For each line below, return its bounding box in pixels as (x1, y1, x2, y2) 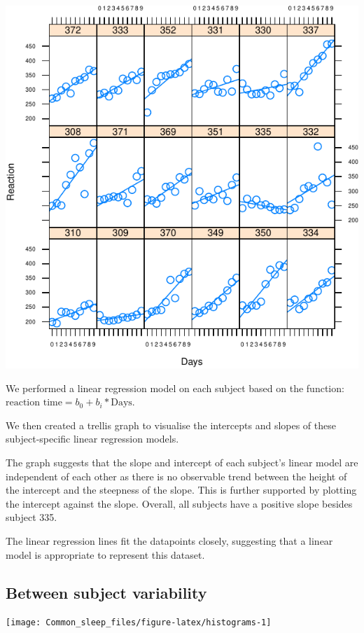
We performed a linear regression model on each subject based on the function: (6, 380, 344, 395)
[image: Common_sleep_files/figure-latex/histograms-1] (6, 618, 272, 628)
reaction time (6, 398, 62, 408)
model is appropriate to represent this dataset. (6, 547, 205, 562)
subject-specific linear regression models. (6, 431, 179, 446)
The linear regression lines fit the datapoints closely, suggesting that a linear (6, 533, 333, 548)
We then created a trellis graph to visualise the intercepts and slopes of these (6, 417, 336, 432)
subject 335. (6, 510, 57, 524)
